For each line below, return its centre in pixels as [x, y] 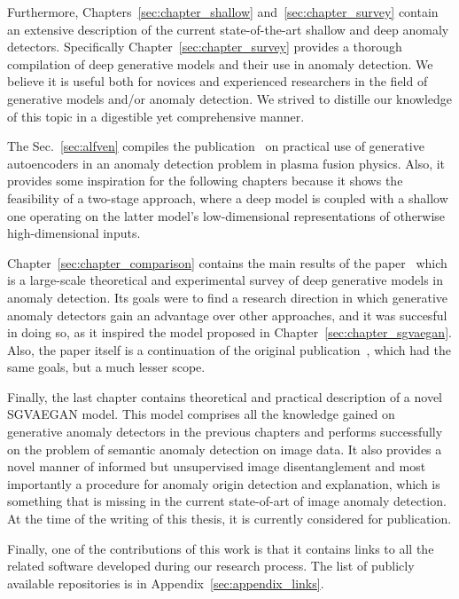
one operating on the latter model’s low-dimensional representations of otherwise [226, 215]
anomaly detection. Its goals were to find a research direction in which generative [227, 297]
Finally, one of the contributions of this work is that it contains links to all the [221, 548]
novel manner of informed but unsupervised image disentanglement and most [217, 466]
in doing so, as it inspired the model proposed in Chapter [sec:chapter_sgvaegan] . [229, 332]
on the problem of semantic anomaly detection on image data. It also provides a [225, 449]
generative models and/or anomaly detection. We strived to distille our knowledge [230, 98]
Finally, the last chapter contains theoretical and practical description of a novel [225, 396]
